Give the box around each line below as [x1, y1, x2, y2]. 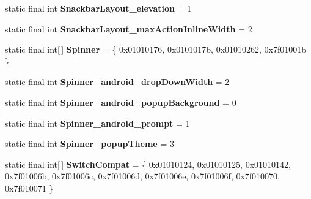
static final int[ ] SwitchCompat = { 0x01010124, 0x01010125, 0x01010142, [5, 157, 291, 170]
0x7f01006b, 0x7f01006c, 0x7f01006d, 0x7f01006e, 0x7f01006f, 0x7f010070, [5, 170, 280, 182]
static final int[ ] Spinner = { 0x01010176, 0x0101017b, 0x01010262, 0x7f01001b [5, 43, 307, 56]
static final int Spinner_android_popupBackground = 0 [5, 96, 236, 108]
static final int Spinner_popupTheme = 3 [5, 137, 174, 150]
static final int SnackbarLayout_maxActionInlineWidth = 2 [5, 22, 252, 35]
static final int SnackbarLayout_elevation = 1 [5, 2, 192, 14]
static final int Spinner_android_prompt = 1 [5, 116, 190, 129]
